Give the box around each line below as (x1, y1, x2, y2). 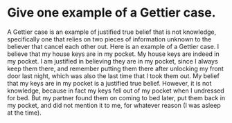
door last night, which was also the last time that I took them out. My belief (7, 71, 220, 80)
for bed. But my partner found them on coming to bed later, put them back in (7, 93, 226, 102)
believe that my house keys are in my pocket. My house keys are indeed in (7, 50, 220, 58)
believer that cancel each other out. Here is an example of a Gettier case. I (7, 42, 220, 50)
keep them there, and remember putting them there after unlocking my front (7, 64, 224, 73)
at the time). (7, 108, 42, 117)
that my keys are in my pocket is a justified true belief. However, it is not (7, 79, 212, 87)
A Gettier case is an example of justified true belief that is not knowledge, (7, 28, 217, 36)
